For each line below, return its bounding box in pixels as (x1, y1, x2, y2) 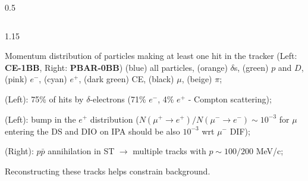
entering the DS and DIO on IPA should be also (5, 124, 180, 137)
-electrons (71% (90, 92, 146, 105)
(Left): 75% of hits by (5, 92, 84, 105)
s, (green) (234, 61, 269, 73)
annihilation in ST (48, 145, 115, 157)
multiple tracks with (133, 145, 206, 157)
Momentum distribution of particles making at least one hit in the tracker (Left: (5, 49, 297, 62)
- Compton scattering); (188, 92, 272, 105)
